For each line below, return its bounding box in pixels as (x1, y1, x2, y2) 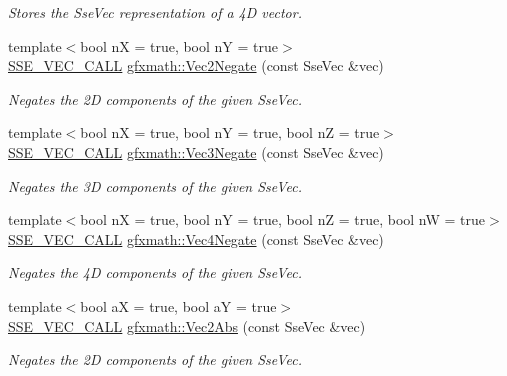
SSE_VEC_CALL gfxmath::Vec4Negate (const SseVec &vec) (8, 228, 384, 249)
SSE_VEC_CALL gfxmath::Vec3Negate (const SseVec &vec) (8, 141, 384, 162)
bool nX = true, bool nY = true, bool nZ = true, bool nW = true (80, 209, 485, 230)
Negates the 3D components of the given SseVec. (8, 175, 302, 196)
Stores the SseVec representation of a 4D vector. (8, 2, 302, 22)
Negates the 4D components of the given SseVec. (8, 262, 302, 283)
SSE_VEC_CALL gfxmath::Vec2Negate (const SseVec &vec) (8, 55, 384, 76)
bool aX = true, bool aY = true (80, 295, 277, 316)
